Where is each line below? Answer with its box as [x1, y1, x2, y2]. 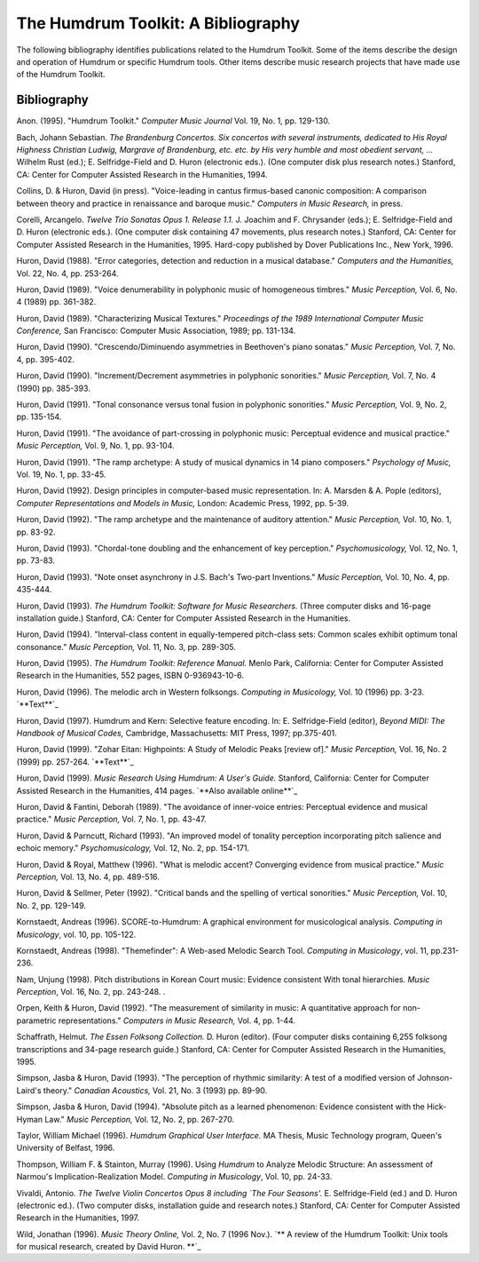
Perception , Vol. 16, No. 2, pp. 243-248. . [16, 987, 166, 997]
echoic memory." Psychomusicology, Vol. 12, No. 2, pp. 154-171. [16, 843, 250, 853]
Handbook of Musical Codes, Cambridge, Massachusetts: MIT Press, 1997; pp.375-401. [16, 728, 337, 739]
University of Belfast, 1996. [16, 1142, 115, 1154]
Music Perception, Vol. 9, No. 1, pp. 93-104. [16, 441, 175, 451]
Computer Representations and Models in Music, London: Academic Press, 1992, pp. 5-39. [16, 497, 349, 508]
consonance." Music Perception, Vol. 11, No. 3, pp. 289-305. [16, 641, 237, 652]
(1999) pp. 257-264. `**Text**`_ [16, 756, 134, 767]
